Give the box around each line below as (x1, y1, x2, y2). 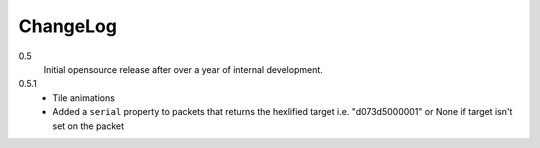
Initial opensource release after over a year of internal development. (43, 63, 324, 75)
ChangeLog (18, 15, 117, 37)
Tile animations (52, 91, 115, 104)
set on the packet (52, 120, 125, 132)
